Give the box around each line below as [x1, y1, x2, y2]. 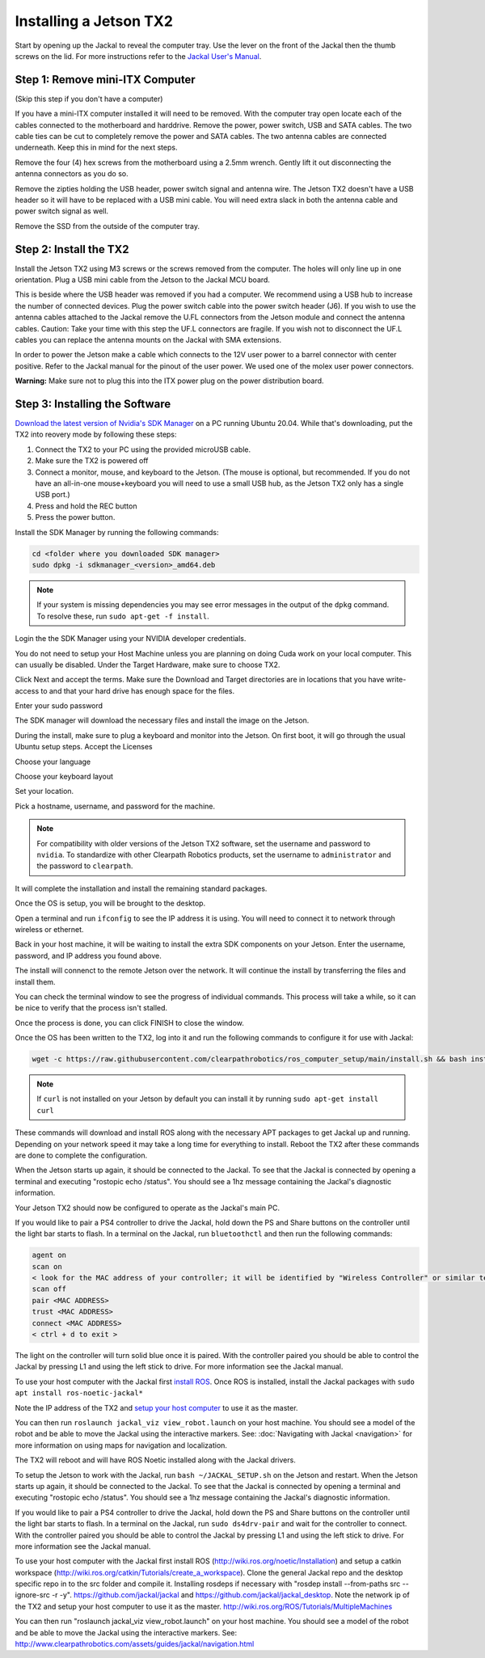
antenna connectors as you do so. [15, 169, 129, 179]
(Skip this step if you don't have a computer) [15, 94, 163, 103]
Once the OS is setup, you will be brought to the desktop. [15, 898, 206, 909]
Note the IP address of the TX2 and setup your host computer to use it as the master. [15, 1403, 298, 1412]
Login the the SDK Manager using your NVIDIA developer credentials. [15, 634, 247, 643]
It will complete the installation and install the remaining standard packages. [15, 884, 268, 893]
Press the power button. [35, 513, 116, 522]
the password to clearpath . [36, 861, 133, 871]
